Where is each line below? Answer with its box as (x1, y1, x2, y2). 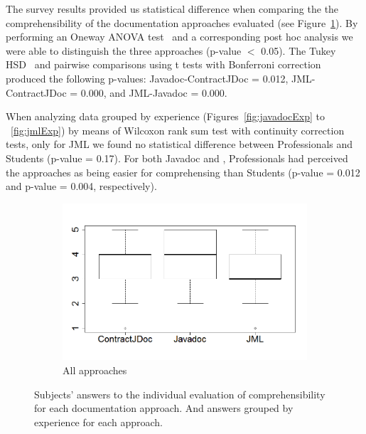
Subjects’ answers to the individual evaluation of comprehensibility (34, 386, 325, 401)
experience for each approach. (34, 414, 163, 429)
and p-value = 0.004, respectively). (6, 179, 157, 194)
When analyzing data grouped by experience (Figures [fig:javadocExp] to (6, 109, 325, 124)
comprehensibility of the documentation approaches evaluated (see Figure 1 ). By (6, 15, 358, 30)
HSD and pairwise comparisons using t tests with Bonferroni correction (6, 57, 321, 72)
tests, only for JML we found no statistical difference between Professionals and (6, 137, 353, 152)
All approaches (63, 362, 127, 377)
